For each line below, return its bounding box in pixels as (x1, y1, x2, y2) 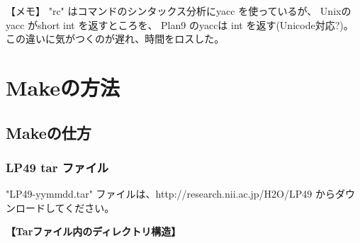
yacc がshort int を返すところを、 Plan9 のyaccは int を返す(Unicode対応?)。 (6, 17, 354, 32)
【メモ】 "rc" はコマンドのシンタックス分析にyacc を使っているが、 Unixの (6, 4, 351, 18)
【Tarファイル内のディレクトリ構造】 (6, 224, 181, 239)
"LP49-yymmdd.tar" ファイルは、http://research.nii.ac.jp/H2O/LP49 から (6, 186, 335, 201)
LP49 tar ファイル (6, 158, 109, 176)
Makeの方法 (6, 72, 120, 101)
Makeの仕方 (6, 121, 91, 143)
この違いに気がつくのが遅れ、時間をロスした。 (6, 31, 225, 46)
